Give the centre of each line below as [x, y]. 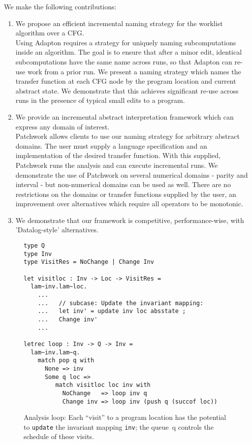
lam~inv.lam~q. [55, 352]
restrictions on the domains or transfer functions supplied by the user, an [126, 194]
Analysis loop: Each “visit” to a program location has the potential [125, 417]
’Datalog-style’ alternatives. [57, 230]
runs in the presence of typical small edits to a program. [100, 100]
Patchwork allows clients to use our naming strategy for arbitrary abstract [127, 136]
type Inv [38, 254]
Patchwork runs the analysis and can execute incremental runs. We [117, 165]
